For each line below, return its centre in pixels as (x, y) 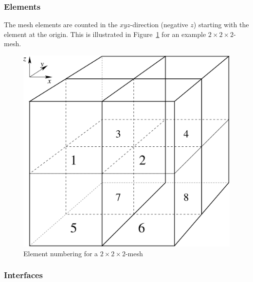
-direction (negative (159, 25)
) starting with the (221, 25)
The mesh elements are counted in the (61, 25)
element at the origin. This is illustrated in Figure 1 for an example (105, 34)
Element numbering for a (61, 253)
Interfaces (24, 275)
